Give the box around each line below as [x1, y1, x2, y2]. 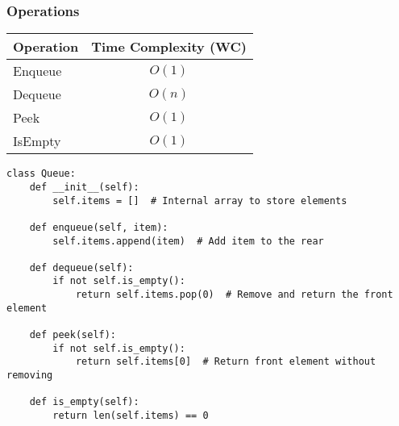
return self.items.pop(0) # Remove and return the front [75, 289, 393, 301]
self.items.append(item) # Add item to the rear [52, 235, 324, 247]
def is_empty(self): [29, 396, 139, 408]
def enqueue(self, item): [29, 221, 168, 233]
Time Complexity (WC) [91, 37, 247, 56]
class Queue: [6, 168, 76, 180]
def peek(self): [29, 329, 117, 341]
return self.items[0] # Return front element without [75, 356, 376, 368]
